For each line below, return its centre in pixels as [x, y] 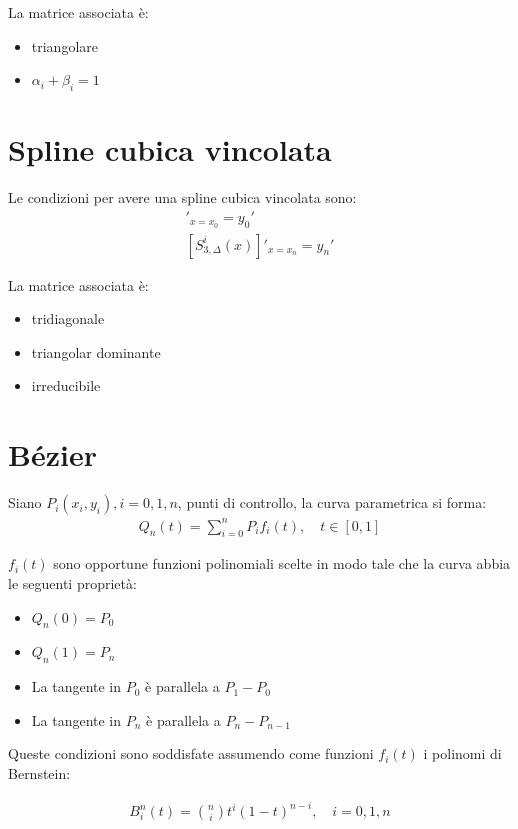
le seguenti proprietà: [72, 583]
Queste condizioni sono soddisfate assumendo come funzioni [191, 753]
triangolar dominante [96, 351]
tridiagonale [68, 318]
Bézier [52, 454]
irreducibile [66, 385]
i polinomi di [462, 753]
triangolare [65, 45]
